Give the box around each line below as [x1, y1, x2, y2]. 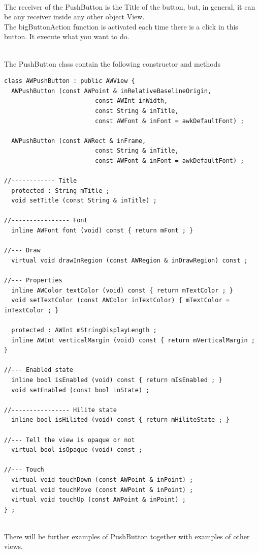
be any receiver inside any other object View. [4, 11, 145, 22]
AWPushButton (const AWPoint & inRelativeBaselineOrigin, [11, 87, 212, 95]
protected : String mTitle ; [11, 187, 110, 194]
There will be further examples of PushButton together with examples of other [4, 531, 250, 541]
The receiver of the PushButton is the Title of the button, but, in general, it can [4, 1, 255, 12]
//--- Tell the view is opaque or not [4, 436, 135, 444]
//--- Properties [4, 277, 62, 284]
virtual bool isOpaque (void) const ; [11, 446, 143, 454]
